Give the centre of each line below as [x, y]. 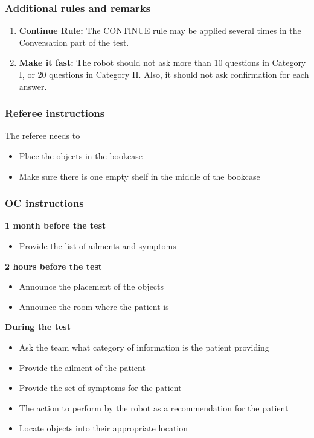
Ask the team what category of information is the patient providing [144, 347]
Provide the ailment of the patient [82, 367]
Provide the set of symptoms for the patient [100, 388]
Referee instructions [55, 113]
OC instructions [44, 203]
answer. [33, 86]
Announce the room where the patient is [94, 306]
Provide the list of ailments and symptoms [98, 246]
